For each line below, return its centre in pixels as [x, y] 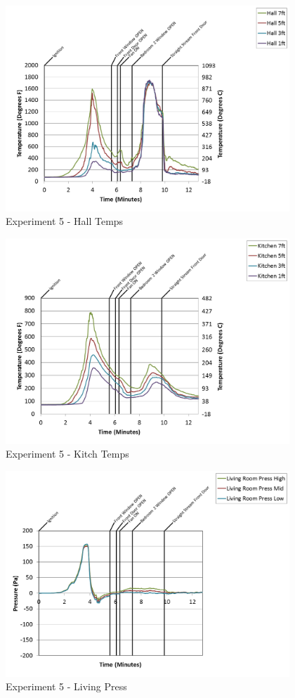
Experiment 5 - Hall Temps [65, 221]
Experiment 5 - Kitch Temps [67, 454]
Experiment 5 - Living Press [66, 686]
